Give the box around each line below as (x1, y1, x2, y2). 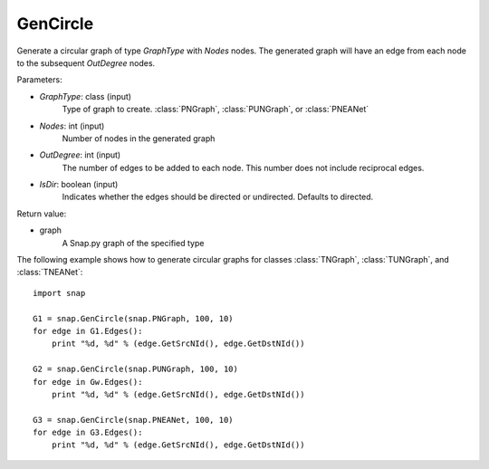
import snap (33, 288, 86, 298)
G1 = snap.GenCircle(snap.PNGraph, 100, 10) (33, 313, 235, 323)
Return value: (16, 208, 67, 219)
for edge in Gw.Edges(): (33, 377, 143, 387)
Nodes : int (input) (39, 120, 105, 131)
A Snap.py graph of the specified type (62, 237, 205, 248)
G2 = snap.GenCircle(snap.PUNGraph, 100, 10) (33, 364, 239, 375)
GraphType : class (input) (39, 91, 131, 101)
